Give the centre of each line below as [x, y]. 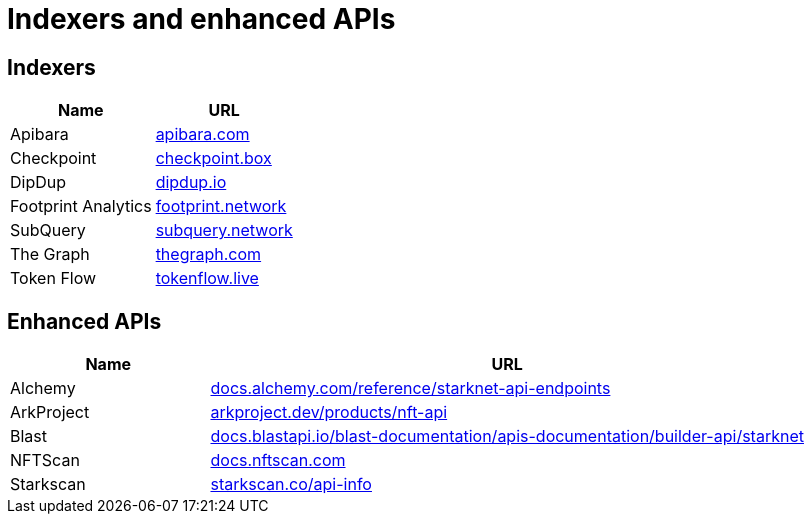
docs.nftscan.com [278, 460]
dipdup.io [191, 182]
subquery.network [224, 230]
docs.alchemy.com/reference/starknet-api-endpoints [410, 388]
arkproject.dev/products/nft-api [329, 412]
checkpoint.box [213, 158]
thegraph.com [208, 254]
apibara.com [202, 134]
